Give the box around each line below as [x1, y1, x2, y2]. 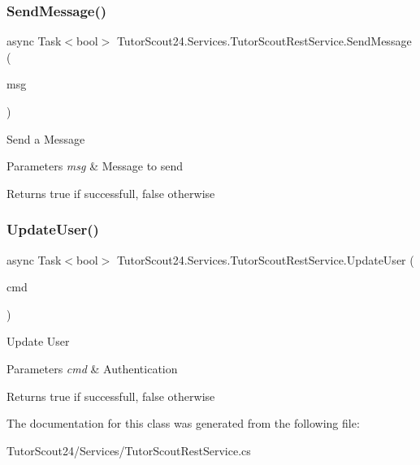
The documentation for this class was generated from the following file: [6, 415, 360, 432]
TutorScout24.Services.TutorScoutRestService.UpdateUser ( [116, 251, 414, 268]
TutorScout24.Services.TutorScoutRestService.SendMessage [116, 32, 412, 50]
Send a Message [6, 130, 85, 147]
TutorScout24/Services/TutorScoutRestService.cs [6, 441, 251, 459]
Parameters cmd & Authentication [6, 360, 178, 377]
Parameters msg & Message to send [6, 157, 184, 174]
